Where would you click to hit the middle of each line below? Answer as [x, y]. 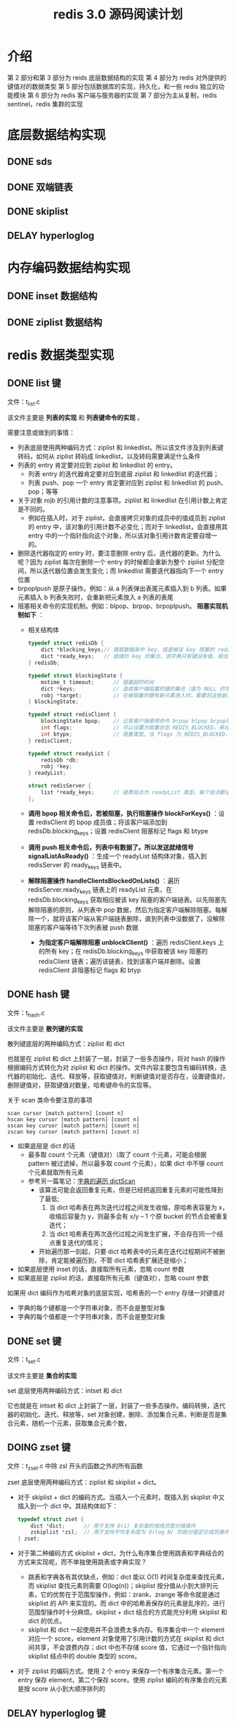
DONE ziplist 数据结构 [55, 322]
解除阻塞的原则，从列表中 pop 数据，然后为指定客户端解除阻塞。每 [125, 910]
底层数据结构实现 [57, 135]
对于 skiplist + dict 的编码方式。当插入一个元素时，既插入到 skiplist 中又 [121, 1497]
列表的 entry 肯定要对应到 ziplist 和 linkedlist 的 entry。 [97, 465]
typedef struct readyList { [69, 753]
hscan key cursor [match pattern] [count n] [73, 1120]
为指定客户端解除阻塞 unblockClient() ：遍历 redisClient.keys [127, 943]
